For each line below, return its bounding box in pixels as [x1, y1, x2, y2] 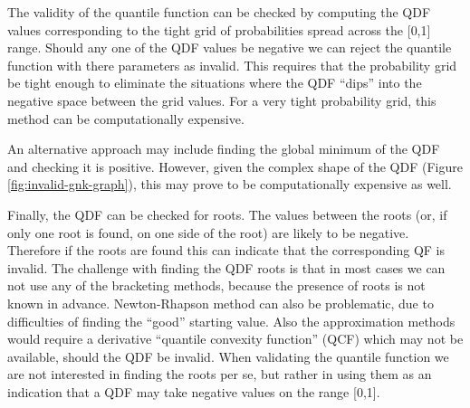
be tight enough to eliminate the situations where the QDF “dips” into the [7, 73, 422, 92]
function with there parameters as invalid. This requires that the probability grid [7, 55, 457, 74]
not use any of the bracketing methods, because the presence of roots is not [7, 276, 426, 295]
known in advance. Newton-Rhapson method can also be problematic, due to [7, 293, 434, 312]
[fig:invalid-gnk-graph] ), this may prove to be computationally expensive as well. [7, 175, 452, 194]
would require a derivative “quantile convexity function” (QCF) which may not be [7, 329, 464, 348]
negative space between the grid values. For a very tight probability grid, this [7, 90, 436, 109]
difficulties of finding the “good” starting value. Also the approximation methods [7, 311, 456, 330]
